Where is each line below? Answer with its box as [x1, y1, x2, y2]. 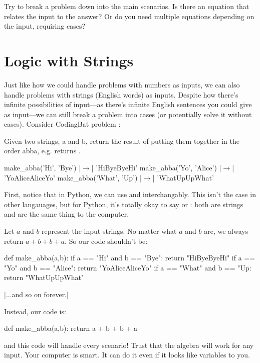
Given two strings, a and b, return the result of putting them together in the [4, 135, 239, 146]
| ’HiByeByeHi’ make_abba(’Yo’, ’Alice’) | [91, 162, 221, 173]
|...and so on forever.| [4, 289, 69, 299]
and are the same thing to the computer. [4, 209, 129, 219]
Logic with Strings [4, 50, 134, 70]
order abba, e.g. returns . [4, 145, 81, 156]
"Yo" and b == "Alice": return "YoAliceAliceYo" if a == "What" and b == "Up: [4, 262, 251, 273]
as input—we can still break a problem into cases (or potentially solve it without [4, 109, 252, 119]
